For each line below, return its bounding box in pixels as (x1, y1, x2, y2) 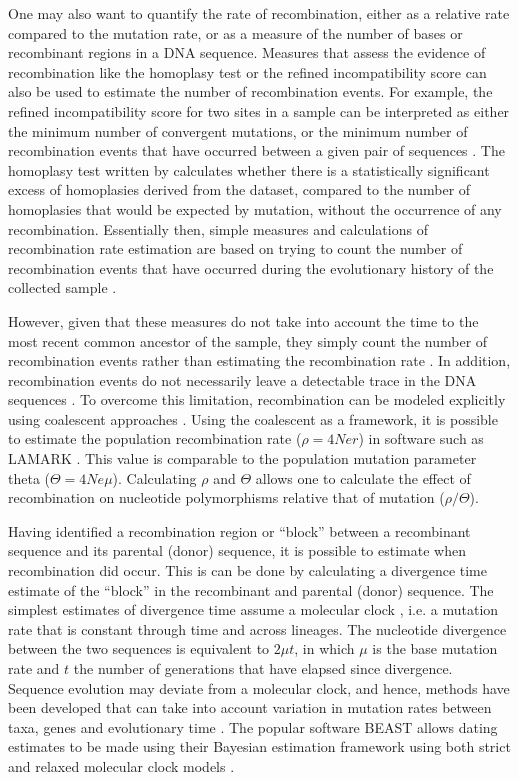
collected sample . (8, 277, 117, 298)
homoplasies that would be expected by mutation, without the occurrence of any (8, 198, 502, 219)
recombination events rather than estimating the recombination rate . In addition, (8, 350, 511, 371)
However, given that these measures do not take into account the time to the (8, 310, 479, 331)
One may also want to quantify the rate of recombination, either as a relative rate (8, 3, 510, 23)
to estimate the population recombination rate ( (8, 428, 302, 449)
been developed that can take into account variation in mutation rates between (8, 697, 492, 718)
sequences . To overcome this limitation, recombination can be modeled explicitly (8, 389, 506, 410)
